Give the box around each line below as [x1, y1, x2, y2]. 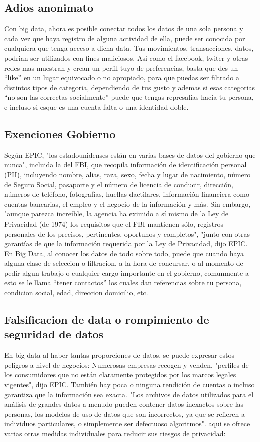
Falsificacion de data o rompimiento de [4, 312, 209, 327]
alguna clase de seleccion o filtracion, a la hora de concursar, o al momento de [4, 258, 243, 268]
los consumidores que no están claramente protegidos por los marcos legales [4, 369, 236, 380]
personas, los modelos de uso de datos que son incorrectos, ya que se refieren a [4, 408, 245, 419]
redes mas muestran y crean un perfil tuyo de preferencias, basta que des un [4, 62, 238, 73]
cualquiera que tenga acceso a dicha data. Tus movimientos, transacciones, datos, [4, 43, 254, 53]
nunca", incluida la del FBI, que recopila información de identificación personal [4, 159, 247, 170]
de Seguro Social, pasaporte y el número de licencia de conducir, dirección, [4, 179, 233, 189]
